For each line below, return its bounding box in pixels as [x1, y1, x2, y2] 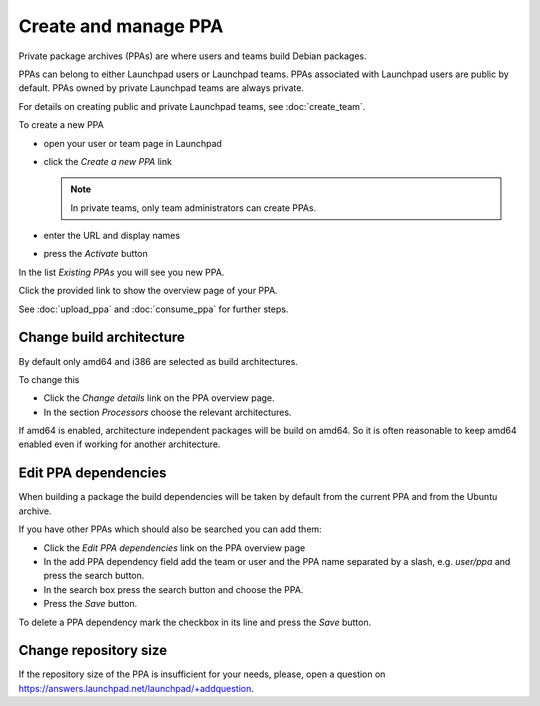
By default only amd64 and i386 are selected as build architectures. [18, 355, 299, 367]
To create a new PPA [18, 119, 104, 131]
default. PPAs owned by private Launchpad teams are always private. [18, 82, 305, 94]
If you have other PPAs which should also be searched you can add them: [18, 523, 322, 535]
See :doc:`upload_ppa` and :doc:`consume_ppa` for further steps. [18, 303, 289, 315]
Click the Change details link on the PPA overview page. [43, 392, 275, 404]
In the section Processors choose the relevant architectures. [43, 406, 292, 418]
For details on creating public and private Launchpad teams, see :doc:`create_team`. [18, 100, 366, 112]
